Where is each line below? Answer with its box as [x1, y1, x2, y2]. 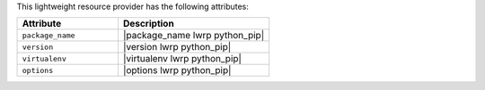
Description [122, 18, 174, 30]
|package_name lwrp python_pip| [122, 29, 265, 42]
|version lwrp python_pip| [122, 41, 232, 53]
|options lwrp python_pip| [122, 64, 232, 77]
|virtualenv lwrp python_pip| [122, 53, 242, 65]
